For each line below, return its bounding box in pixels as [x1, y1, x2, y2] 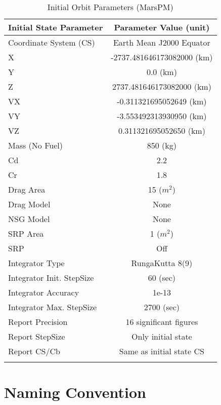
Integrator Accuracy [8, 286, 79, 298]
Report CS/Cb [8, 345, 60, 357]
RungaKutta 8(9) [131, 257, 193, 269]
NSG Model [8, 213, 50, 225]
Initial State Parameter [8, 21, 103, 33]
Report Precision [8, 316, 68, 327]
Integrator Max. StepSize [8, 301, 97, 313]
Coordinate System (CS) [8, 36, 95, 48]
